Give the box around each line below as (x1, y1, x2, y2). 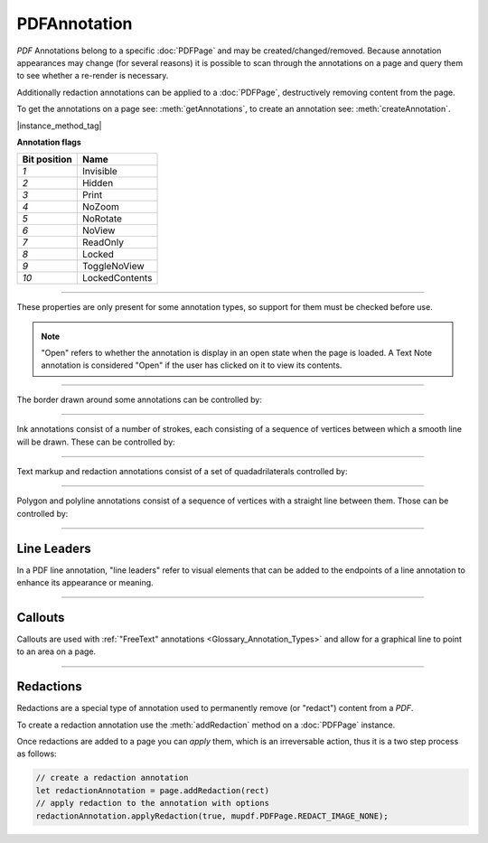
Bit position (22, 154, 72, 166)
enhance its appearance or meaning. (16, 577, 154, 588)
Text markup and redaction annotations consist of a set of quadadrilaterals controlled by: (16, 466, 348, 477)
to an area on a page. (16, 646, 97, 657)
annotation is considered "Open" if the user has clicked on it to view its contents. (41, 360, 343, 370)
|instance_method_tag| (16, 120, 102, 131)
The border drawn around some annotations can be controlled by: (16, 394, 262, 405)
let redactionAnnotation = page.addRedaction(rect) (35, 785, 270, 795)
